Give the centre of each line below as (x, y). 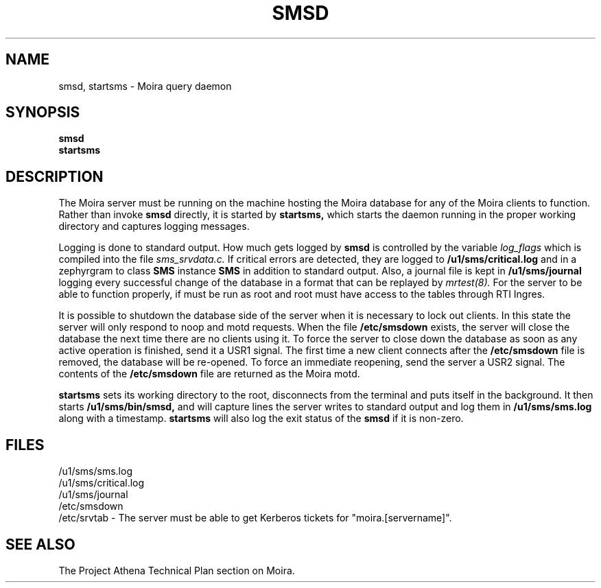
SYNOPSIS (43, 113)
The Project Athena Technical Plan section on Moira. (177, 570)
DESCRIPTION (55, 176)
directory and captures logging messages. (154, 226)
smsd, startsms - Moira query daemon (145, 86)
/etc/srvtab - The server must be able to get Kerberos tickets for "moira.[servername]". (255, 518)
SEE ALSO (40, 544)
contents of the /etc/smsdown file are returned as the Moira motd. (209, 374)
